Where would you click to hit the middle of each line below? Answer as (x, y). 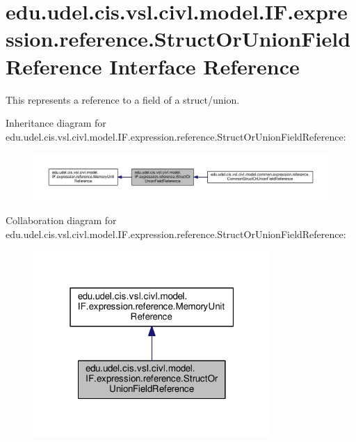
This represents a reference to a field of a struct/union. (123, 99)
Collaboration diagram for (61, 220)
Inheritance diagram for (56, 123)
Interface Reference (204, 66)
